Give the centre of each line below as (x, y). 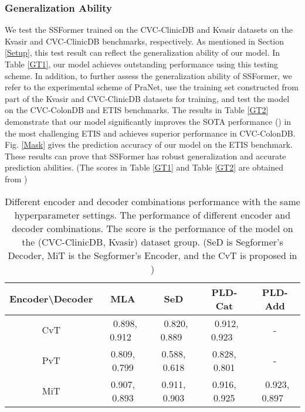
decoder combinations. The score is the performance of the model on (152, 228)
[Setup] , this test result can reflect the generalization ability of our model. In (143, 52)
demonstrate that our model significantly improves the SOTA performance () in (148, 121)
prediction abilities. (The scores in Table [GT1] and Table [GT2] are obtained (144, 167)
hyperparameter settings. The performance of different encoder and (152, 214)
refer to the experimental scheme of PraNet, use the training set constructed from (152, 87)
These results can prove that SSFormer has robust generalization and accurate (145, 156)
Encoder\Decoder (51, 299)
